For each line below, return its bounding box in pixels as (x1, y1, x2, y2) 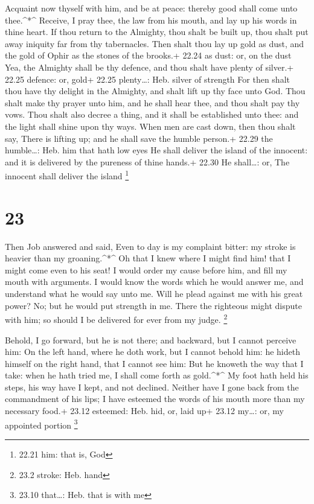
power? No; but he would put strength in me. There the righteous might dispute (5, 299, 302, 311)
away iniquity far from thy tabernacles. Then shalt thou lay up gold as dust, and (5, 37, 304, 49)
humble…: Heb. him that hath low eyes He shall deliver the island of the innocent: (5, 144, 308, 156)
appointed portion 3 (5, 416, 78, 431)
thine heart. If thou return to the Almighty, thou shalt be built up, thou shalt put (5, 25, 309, 38)
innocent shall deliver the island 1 (5, 168, 129, 182)
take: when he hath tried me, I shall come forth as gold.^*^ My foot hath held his (5, 369, 309, 381)
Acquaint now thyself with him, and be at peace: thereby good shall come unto (5, 2, 298, 14)
